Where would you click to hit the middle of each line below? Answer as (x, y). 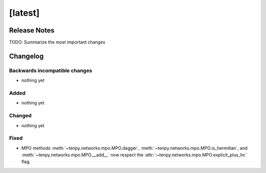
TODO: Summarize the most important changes (57, 42)
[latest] (24, 13)
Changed (20, 116)
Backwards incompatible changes (51, 70)
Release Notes (32, 30)
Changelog (26, 56)
